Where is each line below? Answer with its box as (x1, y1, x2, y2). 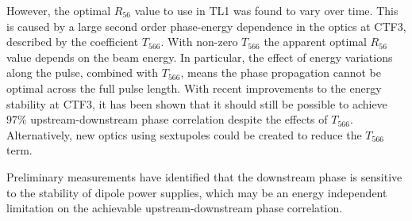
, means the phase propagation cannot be (180, 64, 381, 81)
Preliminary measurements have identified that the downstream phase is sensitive (6, 168, 402, 185)
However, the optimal (6, 2, 111, 18)
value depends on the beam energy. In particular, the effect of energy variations (6, 48, 393, 65)
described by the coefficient (6, 33, 139, 50)
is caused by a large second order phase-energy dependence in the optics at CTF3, (6, 17, 406, 34)
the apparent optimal (264, 33, 367, 50)
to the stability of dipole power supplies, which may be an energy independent (6, 184, 387, 200)
